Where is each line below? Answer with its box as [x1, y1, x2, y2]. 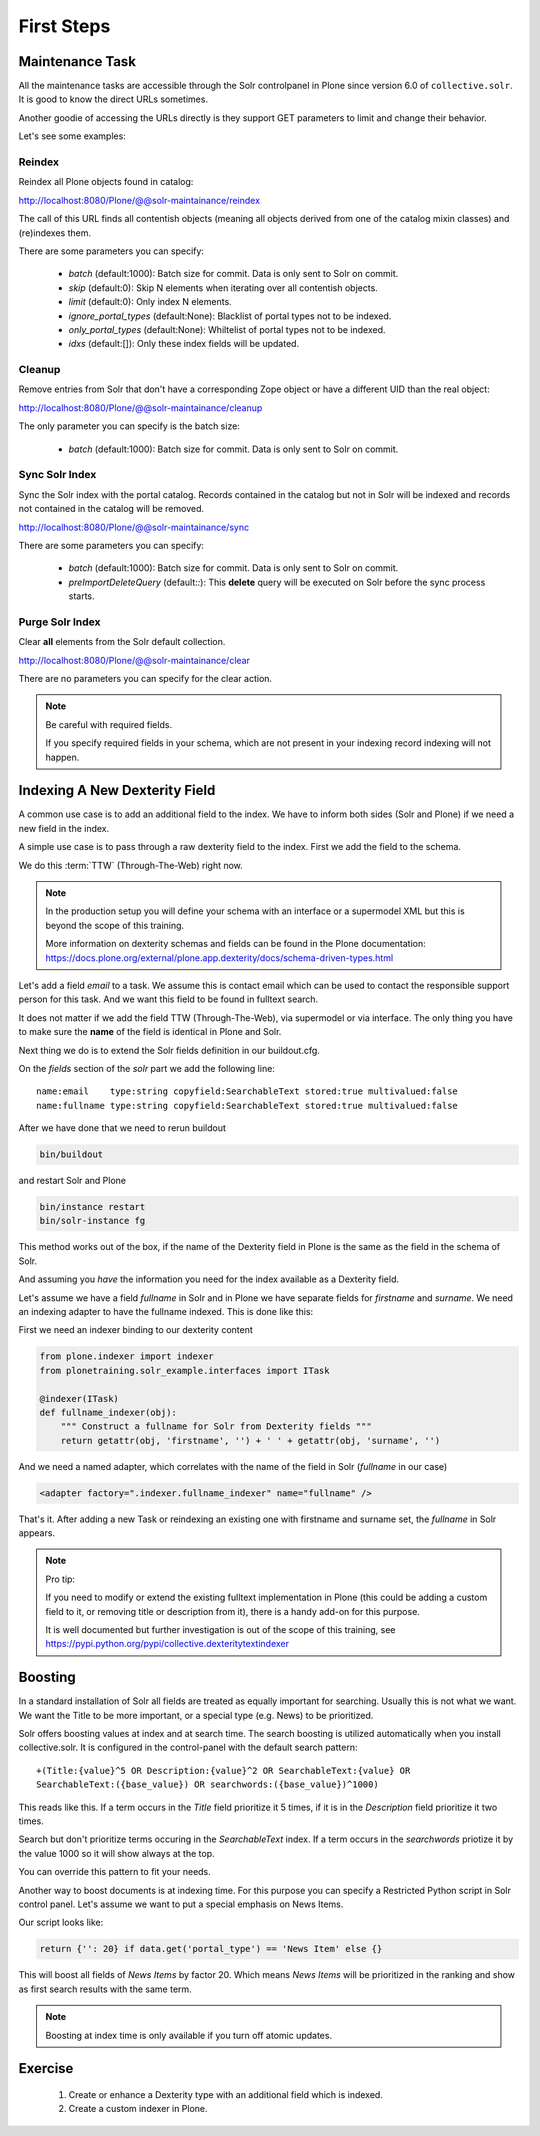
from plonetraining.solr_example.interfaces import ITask [39, 1365, 330, 1376]
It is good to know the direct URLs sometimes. [18, 93, 209, 105]
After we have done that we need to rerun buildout [18, 1122, 227, 1134]
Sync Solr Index [18, 468, 97, 482]
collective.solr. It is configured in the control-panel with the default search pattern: [18, 1741, 358, 1754]
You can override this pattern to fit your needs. [18, 1866, 212, 1878]
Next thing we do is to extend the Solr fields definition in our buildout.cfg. [18, 1044, 320, 1056]
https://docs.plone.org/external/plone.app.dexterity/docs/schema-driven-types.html [45, 951, 394, 964]
